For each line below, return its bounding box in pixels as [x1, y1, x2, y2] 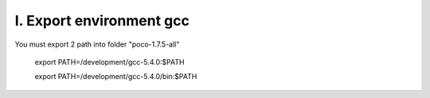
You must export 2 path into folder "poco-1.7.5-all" [14, 40, 180, 49]
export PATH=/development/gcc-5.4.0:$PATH [34, 57, 185, 66]
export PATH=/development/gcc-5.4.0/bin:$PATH [34, 72, 197, 81]
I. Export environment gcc [14, 12, 190, 29]
